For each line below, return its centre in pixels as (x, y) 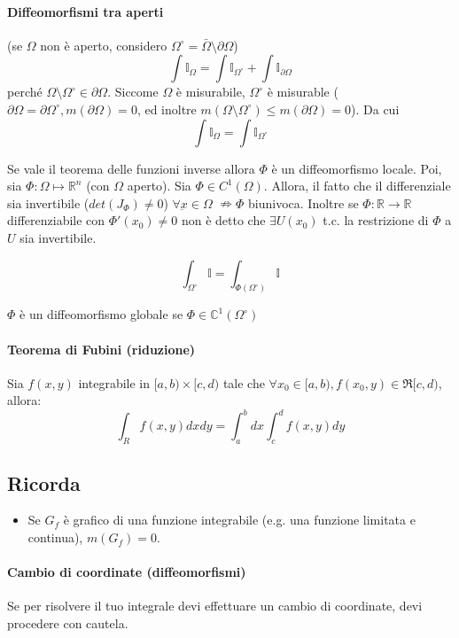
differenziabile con (56, 220)
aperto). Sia (159, 186)
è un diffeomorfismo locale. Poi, (357, 168)
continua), (55, 537)
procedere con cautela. (68, 623)
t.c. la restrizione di (376, 220)
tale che (244, 382)
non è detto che (223, 220)
